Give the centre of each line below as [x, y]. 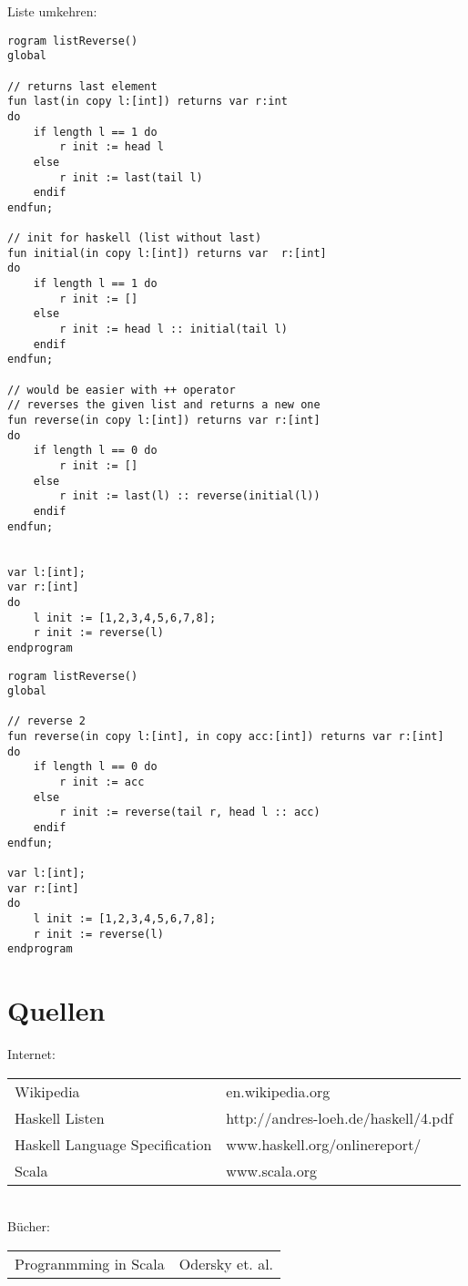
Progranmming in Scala [90, 1263]
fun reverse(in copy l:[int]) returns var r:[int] [164, 420]
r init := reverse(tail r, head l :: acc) [190, 813]
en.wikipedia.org [278, 1091]
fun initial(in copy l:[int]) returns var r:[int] [167, 253]
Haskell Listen [60, 1117]
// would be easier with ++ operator [122, 390]
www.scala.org [272, 1170]
